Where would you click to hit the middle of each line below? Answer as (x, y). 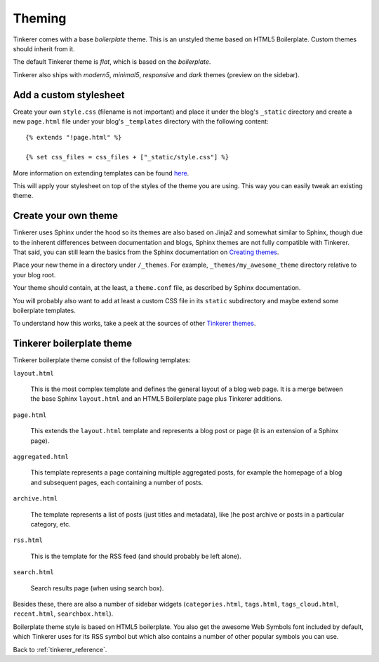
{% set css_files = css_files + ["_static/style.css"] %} (127, 157)
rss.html (28, 540)
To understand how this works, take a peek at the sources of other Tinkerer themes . (134, 324)
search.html (33, 572)
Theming (40, 18)
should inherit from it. (44, 48)
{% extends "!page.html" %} (74, 138)
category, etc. (51, 524)
